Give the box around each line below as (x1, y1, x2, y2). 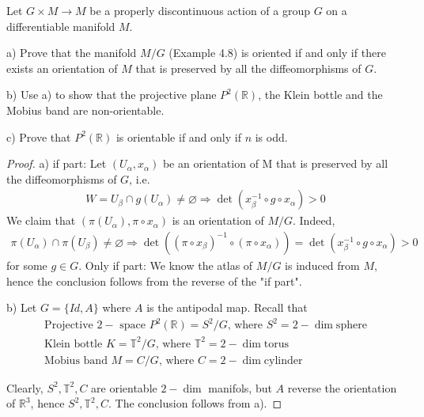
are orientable (91, 379, 157, 396)
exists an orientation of (6, 59, 118, 76)
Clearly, (6, 379, 44, 396)
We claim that (6, 212, 76, 229)
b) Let (6, 299, 37, 316)
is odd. (255, 128, 288, 145)
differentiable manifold (6, 17, 115, 34)
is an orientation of (172, 212, 264, 229)
